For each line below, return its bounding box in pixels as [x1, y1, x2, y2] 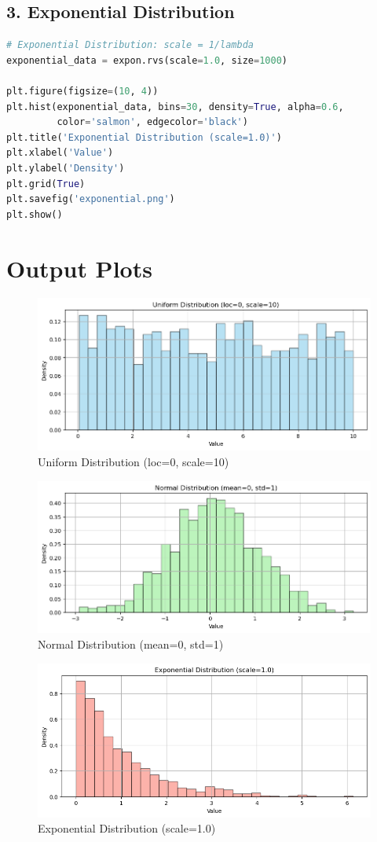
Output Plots [6, 252, 152, 284]
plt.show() [6, 208, 63, 220]
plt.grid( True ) [6, 178, 86, 189]
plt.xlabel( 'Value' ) [6, 147, 114, 159]
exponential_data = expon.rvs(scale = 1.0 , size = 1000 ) [6, 54, 288, 66]
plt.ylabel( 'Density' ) [6, 162, 125, 174]
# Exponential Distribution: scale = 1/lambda [6, 39, 254, 51]
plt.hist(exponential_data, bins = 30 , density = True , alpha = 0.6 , [6, 101, 344, 112]
